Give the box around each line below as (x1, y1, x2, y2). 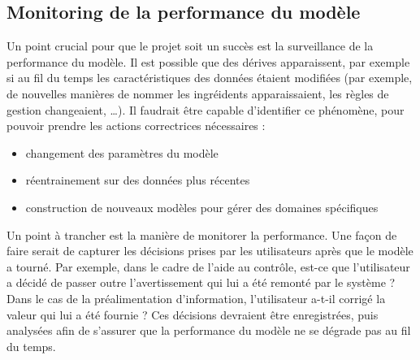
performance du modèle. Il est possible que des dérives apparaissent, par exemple (6, 53, 410, 70)
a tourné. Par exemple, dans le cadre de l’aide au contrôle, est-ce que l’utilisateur (6, 258, 410, 275)
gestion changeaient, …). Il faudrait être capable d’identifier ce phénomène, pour (6, 101, 405, 118)
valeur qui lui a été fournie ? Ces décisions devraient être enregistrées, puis (6, 306, 379, 323)
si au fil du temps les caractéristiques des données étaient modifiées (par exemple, (6, 69, 413, 86)
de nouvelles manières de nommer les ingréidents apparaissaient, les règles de (6, 85, 389, 102)
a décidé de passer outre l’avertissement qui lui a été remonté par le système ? (6, 274, 396, 291)
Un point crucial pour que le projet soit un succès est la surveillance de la (6, 37, 374, 54)
